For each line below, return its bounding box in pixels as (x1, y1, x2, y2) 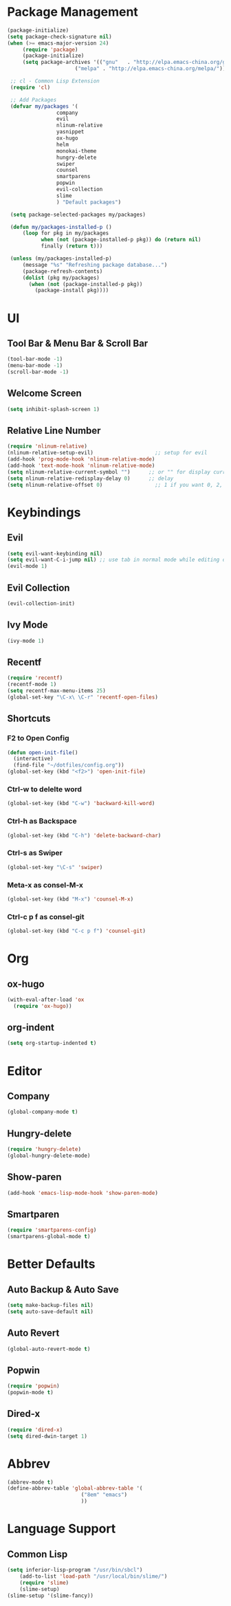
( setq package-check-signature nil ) (7, 33, 112, 40)
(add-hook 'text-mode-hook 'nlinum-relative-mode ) (7, 462, 155, 470)
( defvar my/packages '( (10, 102, 78, 110)
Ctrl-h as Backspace (7, 816, 77, 826)
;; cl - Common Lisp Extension (10, 78, 100, 85)
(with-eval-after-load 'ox (7, 996, 85, 1003)
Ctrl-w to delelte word (7, 784, 82, 794)
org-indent (7, 1022, 55, 1033)
